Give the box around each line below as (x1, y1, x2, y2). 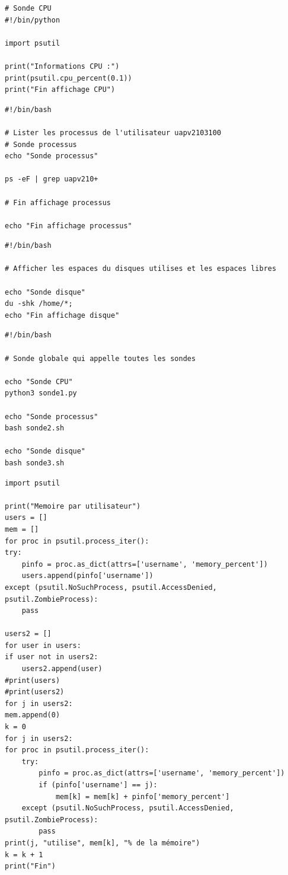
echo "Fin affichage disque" (5, 311, 120, 320)
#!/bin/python (5, 15, 60, 24)
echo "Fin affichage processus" (5, 221, 132, 230)
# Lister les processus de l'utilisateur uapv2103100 (5, 128, 222, 137)
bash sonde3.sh (5, 458, 65, 467)
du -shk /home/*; (5, 299, 73, 308)
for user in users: (5, 641, 81, 650)
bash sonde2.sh (5, 424, 65, 433)
